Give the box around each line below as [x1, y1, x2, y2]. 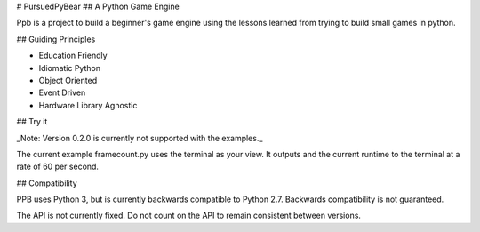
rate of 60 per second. [16, 161, 100, 172]
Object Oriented [38, 75, 98, 85]
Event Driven [38, 87, 86, 98]
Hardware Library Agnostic [38, 100, 138, 110]
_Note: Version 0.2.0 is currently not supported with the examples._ [16, 132, 263, 143]
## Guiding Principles [16, 34, 96, 44]
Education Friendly [38, 50, 108, 61]
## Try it [16, 116, 48, 127]
